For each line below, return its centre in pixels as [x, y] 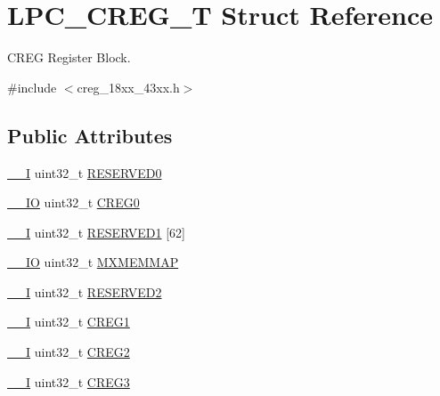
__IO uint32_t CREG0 [73, 202]
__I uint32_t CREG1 [69, 322]
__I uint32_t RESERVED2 [85, 291]
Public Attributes [90, 135]
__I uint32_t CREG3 [69, 381]
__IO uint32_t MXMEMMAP [93, 262]
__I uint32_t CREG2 [69, 352]
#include [32, 87]
